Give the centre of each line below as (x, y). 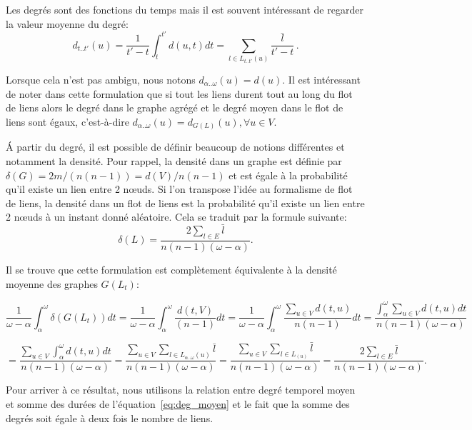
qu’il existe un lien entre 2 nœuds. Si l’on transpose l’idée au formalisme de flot (179, 189)
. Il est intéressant (321, 80)
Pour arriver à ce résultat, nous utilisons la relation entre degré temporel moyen (181, 390)
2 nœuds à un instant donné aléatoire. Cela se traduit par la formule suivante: (176, 217)
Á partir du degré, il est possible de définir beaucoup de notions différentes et (175, 147)
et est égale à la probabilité (288, 175)
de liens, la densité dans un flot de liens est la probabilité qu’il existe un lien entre (185, 202)
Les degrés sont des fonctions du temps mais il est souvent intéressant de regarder (185, 9)
